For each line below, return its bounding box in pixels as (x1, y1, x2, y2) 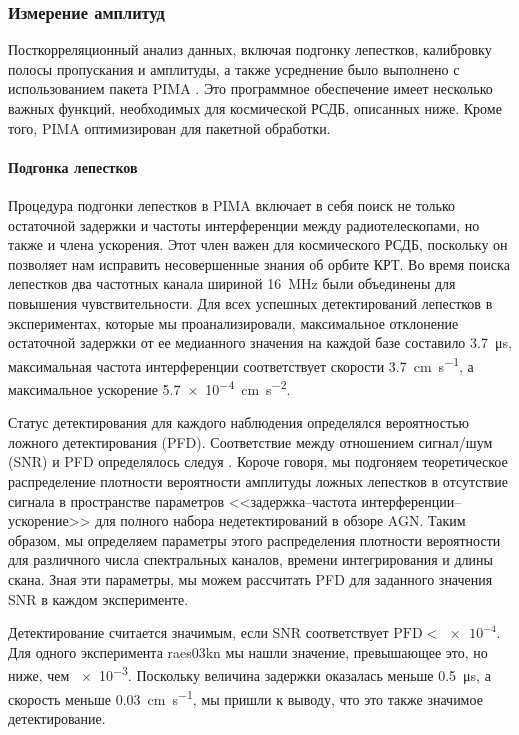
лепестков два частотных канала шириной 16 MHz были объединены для (8, 273, 456, 294)
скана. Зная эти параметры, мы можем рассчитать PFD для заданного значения (8, 568, 493, 589)
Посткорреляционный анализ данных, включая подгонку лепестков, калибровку (8, 39, 492, 60)
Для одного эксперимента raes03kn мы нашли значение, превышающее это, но (8, 641, 488, 662)
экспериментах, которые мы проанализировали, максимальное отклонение (8, 312, 459, 333)
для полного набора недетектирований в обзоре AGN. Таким (95, 510, 466, 531)
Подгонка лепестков (8, 156, 138, 177)
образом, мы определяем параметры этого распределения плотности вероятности (8, 529, 501, 550)
